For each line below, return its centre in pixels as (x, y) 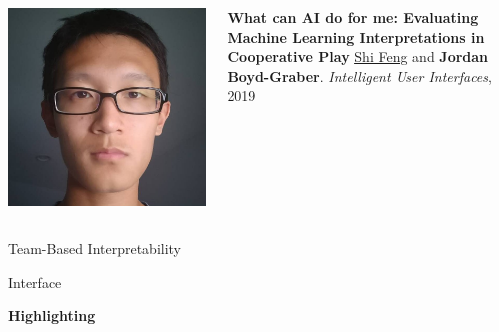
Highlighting (52, 315)
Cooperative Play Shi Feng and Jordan (358, 56)
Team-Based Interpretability (95, 247)
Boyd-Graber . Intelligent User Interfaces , (359, 75)
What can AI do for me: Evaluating (353, 17)
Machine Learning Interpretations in (356, 36)
